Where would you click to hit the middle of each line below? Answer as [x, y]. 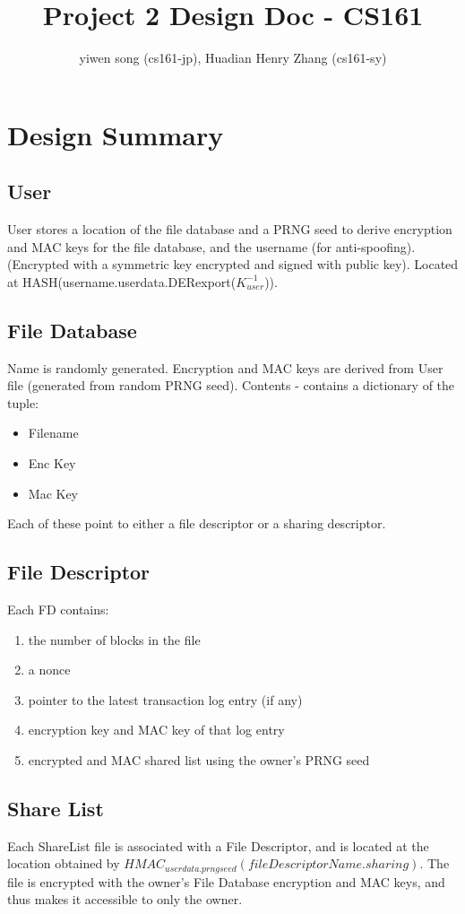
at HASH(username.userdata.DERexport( [122, 281]
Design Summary [116, 134]
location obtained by [64, 863]
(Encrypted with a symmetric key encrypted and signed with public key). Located [233, 264]
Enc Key [52, 463]
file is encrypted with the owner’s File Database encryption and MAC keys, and [226, 881]
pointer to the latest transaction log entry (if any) [165, 699]
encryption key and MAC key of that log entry [156, 730]
